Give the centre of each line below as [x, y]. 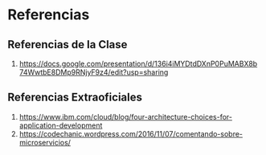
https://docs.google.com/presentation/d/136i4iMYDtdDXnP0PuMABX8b [138, 63]
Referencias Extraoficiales [75, 98]
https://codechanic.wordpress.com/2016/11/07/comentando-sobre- [131, 133]
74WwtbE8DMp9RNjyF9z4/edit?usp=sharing [94, 72]
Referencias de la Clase [68, 45]
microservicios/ [45, 142]
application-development [61, 125]
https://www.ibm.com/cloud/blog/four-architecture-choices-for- [125, 116]
